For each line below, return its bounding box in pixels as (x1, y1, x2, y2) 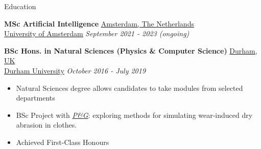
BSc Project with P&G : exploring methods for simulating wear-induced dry (16, 109, 253, 120)
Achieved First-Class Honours (16, 136, 109, 147)
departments (16, 92, 55, 103)
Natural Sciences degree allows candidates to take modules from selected (16, 82, 243, 93)
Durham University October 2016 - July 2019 (4, 65, 146, 76)
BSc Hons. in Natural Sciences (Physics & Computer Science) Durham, (4, 45, 257, 56)
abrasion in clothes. (16, 119, 77, 130)
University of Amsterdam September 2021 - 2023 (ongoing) (4, 28, 189, 39)
